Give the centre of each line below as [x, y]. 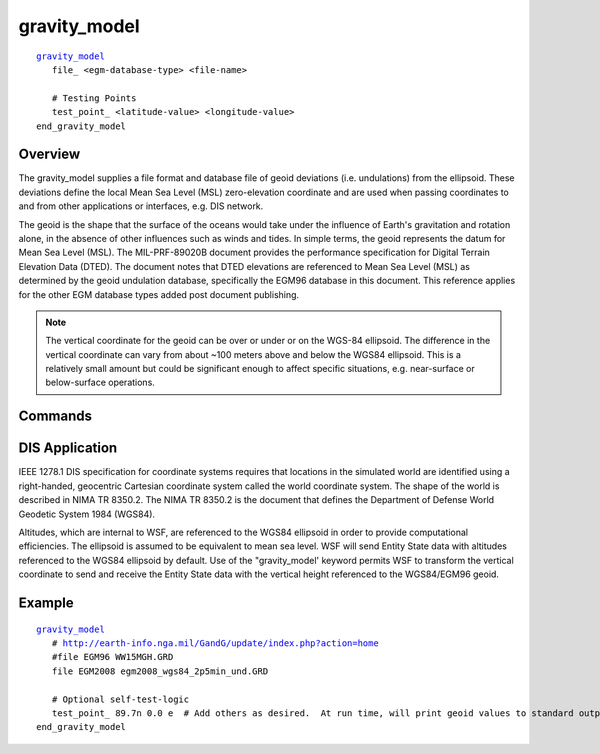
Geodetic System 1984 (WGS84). [86, 514]
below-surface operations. [100, 382]
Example [46, 602]
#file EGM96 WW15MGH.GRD [112, 657]
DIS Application [68, 448]
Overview [49, 154]
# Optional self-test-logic [120, 699]
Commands [55, 416]
